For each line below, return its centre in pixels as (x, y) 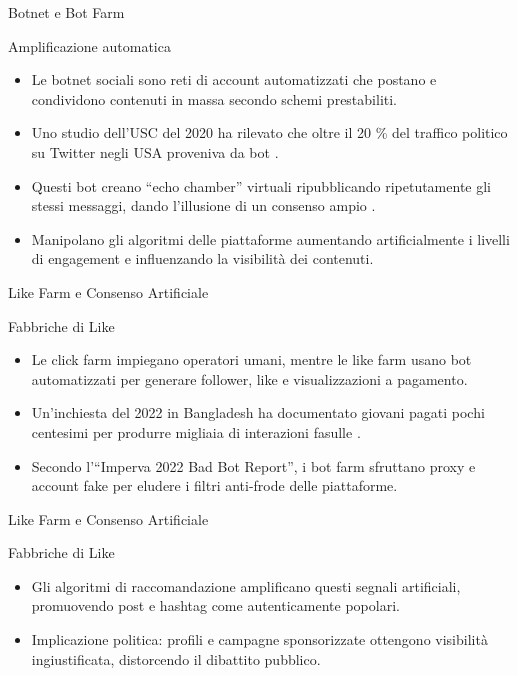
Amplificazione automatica (89, 45)
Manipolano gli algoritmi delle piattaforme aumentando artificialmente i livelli (270, 238)
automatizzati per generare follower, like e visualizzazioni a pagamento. (249, 378)
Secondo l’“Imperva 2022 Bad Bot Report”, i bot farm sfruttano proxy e (253, 465)
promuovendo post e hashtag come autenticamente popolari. (215, 605)
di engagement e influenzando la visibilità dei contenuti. (202, 258)
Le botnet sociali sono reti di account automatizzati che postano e (234, 79)
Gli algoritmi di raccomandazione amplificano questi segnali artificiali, (246, 585)
